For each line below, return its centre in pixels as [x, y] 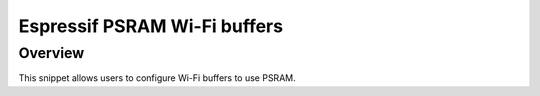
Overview [51, 53]
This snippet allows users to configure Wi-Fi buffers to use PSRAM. [157, 78]
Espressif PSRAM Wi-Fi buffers [151, 26]
